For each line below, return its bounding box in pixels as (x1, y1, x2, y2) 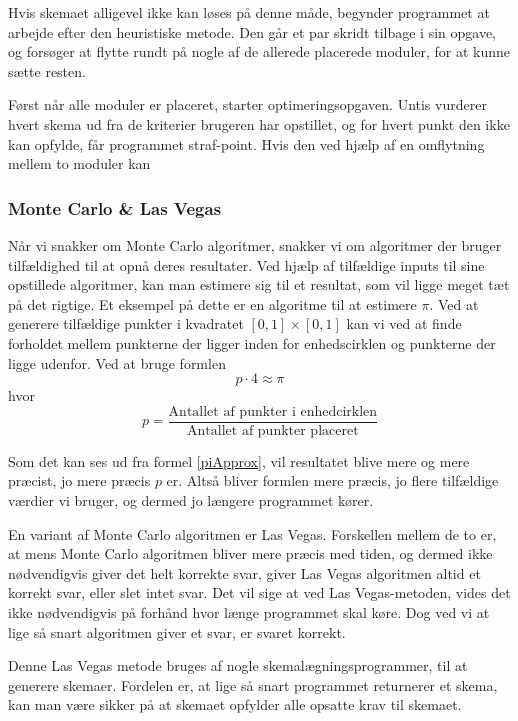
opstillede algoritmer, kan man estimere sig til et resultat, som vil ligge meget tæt (8, 274, 510, 295)
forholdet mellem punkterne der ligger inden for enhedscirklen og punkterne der (8, 332, 496, 353)
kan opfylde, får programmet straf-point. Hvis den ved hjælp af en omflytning (8, 133, 485, 154)
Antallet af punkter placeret (187, 423, 359, 438)
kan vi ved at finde (346, 313, 462, 334)
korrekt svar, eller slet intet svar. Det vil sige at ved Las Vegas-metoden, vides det (8, 582, 511, 603)
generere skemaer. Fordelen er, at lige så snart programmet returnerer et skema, (8, 674, 498, 695)
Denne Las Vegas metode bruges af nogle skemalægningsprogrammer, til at (8, 655, 468, 676)
